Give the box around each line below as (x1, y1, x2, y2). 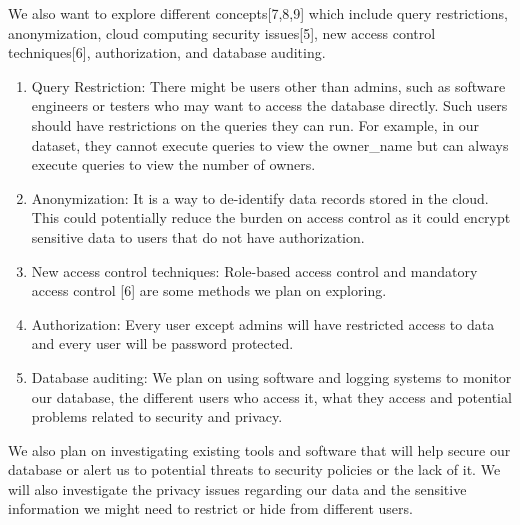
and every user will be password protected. (31, 333, 294, 354)
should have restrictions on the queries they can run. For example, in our (31, 114, 479, 135)
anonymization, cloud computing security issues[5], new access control (8, 22, 436, 43)
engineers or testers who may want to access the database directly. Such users (31, 95, 508, 116)
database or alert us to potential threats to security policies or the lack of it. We (8, 459, 501, 480)
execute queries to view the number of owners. (31, 154, 316, 175)
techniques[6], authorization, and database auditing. (8, 42, 326, 63)
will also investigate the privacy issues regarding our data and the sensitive (8, 478, 467, 499)
